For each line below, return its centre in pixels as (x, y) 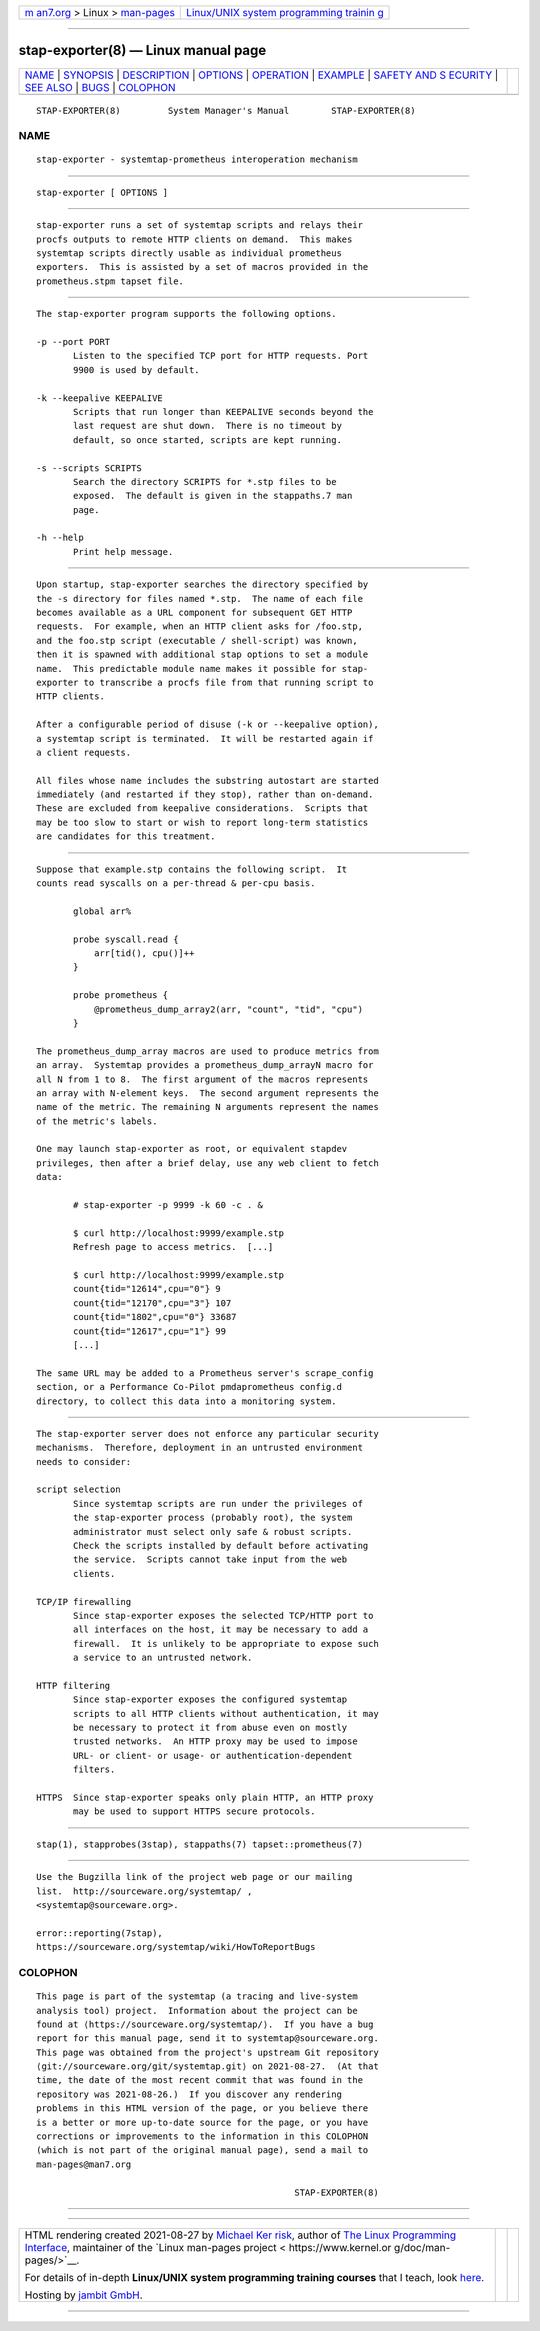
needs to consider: (84, 1461)
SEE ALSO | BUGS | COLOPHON (100, 87)
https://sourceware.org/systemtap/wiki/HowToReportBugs (176, 1947)
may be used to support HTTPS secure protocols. (194, 1811)
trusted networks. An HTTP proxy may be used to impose (216, 1741)
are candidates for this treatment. (126, 836)
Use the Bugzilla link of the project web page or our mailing (194, 1877)
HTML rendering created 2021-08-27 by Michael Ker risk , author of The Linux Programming (240, 2235)
